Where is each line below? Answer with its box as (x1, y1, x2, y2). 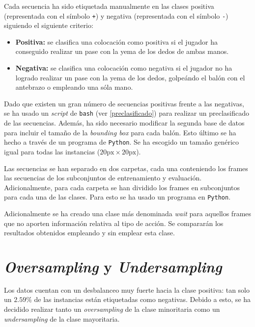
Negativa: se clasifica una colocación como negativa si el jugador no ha (15, 63, 232, 73)
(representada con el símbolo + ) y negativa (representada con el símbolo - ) (4, 10, 228, 21)
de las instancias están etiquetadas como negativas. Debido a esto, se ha (34, 294, 251, 304)
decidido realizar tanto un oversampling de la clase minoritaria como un (4, 304, 220, 314)
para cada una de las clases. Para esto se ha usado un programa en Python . (4, 192, 231, 202)
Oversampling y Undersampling (4, 256, 222, 277)
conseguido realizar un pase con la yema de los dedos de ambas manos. (15, 46, 229, 56)
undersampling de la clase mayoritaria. (4, 313, 120, 324)
